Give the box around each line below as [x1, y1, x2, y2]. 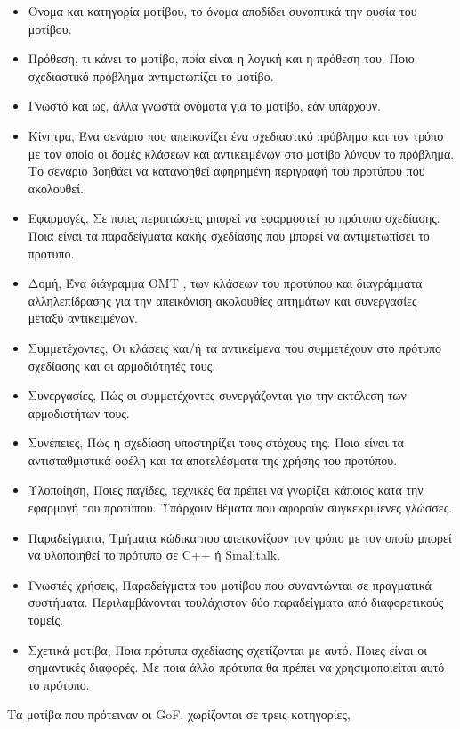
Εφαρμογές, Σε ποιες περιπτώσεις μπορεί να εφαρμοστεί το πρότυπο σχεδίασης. [28, 209, 440, 227]
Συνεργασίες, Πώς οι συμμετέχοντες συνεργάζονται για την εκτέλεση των [28, 386, 407, 405]
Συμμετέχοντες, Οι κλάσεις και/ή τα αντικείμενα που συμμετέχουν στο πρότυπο [28, 338, 441, 356]
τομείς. [28, 610, 64, 629]
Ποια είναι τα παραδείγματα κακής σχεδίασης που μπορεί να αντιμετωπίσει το [28, 225, 430, 244]
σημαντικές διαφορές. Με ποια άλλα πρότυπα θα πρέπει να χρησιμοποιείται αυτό [28, 658, 445, 676]
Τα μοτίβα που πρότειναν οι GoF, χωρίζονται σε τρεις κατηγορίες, [7, 705, 351, 724]
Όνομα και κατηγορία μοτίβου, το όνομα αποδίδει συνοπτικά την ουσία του [28, 2, 417, 20]
